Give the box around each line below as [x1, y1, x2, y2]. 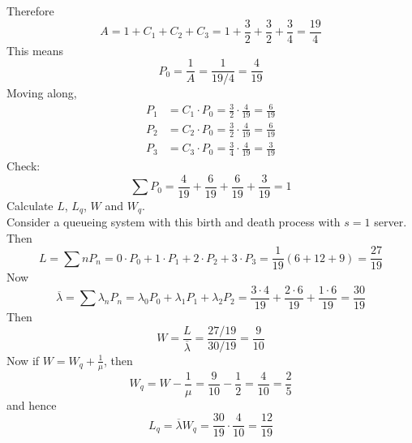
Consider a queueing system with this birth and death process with [6, 213, 341, 230]
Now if [6, 351, 40, 368]
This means [6, 41, 64, 58]
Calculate [6, 196, 54, 213]
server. [374, 213, 407, 230]
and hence [6, 396, 57, 413]
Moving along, [6, 84, 77, 101]
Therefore [6, 2, 54, 19]
